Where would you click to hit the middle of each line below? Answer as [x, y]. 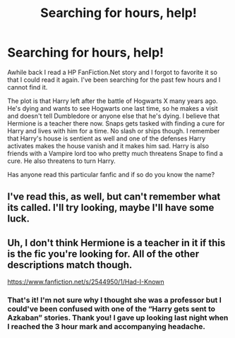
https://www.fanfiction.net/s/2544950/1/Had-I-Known [86, 282]
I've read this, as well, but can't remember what [114, 197]
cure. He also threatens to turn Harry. [62, 161]
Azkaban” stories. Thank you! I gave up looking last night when [118, 318]
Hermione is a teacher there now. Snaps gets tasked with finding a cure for [116, 123]
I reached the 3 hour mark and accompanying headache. [107, 327]
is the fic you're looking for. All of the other [103, 254]
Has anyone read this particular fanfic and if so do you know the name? [111, 174]
